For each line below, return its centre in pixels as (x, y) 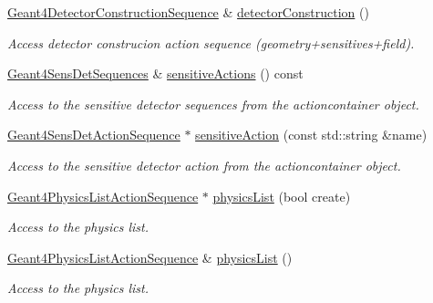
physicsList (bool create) (282, 196)
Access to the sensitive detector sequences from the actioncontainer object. (213, 104)
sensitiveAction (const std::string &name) (311, 135)
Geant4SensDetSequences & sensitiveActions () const (155, 73)
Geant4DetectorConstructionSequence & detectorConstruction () (188, 12)
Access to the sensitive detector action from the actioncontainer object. (204, 165)
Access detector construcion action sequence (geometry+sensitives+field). (211, 42)
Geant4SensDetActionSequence (94, 135)
